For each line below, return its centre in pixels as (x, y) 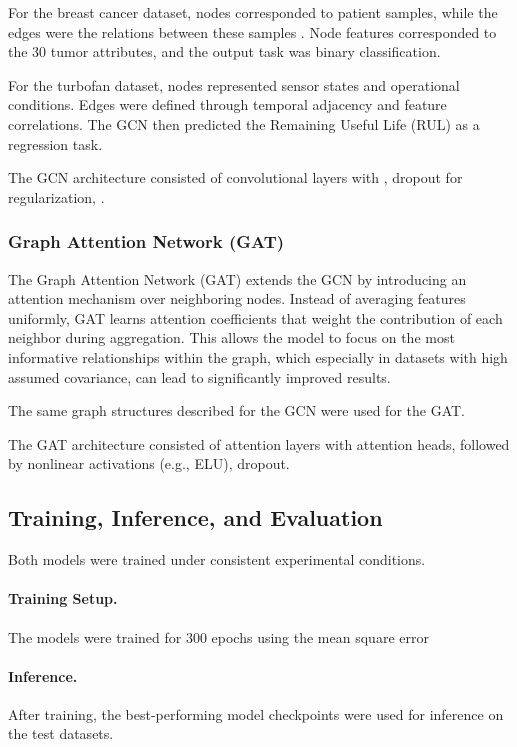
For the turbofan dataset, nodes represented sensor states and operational (234, 84)
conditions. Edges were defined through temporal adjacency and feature (227, 104)
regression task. (55, 143)
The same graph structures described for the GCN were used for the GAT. (236, 410)
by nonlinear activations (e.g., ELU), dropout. (149, 463)
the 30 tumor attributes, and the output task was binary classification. (224, 51)
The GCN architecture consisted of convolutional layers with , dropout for (235, 177)
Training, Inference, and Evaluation (195, 517)
